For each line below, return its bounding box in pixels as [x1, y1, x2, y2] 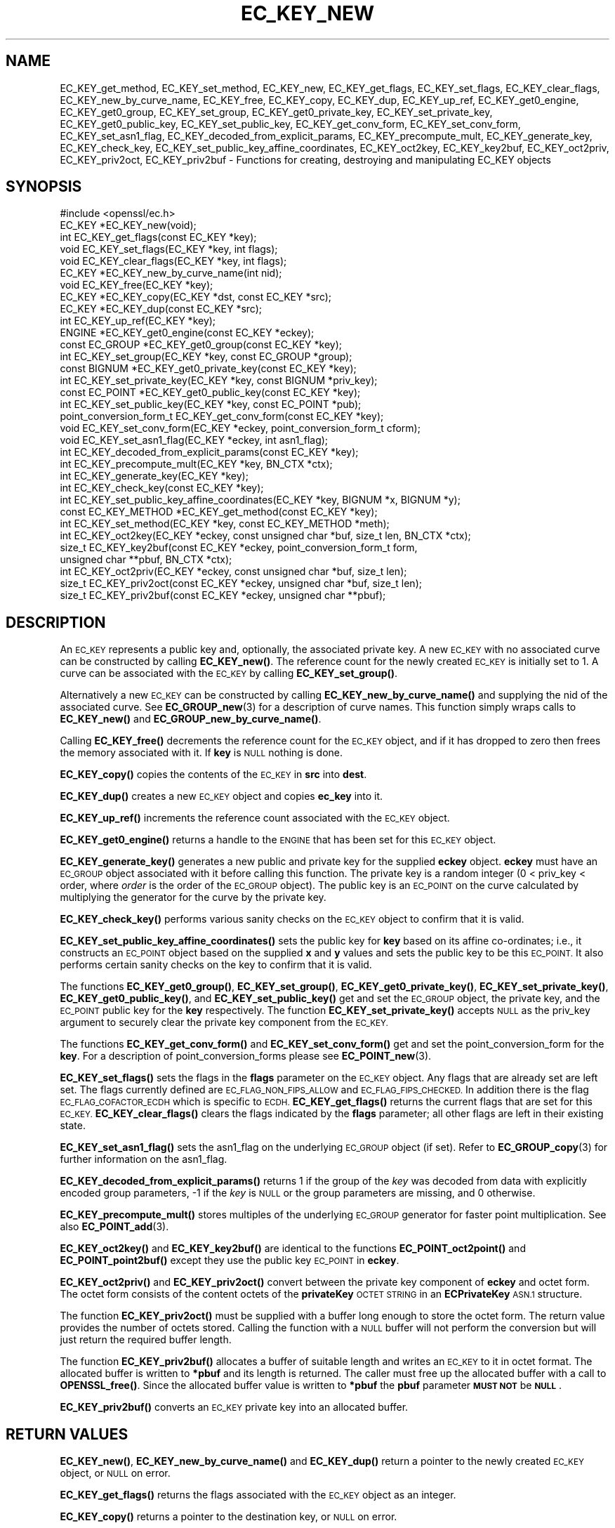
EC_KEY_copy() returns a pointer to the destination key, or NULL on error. [60, 1510, 397, 1523]
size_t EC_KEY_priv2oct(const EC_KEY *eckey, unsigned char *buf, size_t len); [60, 577, 422, 590]
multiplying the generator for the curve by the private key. [60, 891, 326, 904]
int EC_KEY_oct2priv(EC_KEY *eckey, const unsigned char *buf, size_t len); [60, 565, 407, 578]
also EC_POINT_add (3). [60, 1220, 169, 1233]
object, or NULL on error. [60, 1467, 171, 1480]
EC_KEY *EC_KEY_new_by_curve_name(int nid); [60, 267, 282, 279]
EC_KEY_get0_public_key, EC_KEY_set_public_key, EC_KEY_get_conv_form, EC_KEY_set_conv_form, [60, 117, 521, 130]
